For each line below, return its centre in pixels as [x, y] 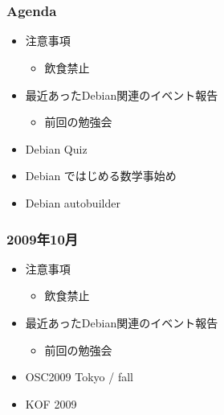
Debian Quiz [56, 148]
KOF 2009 [51, 403]
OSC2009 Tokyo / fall [79, 377]
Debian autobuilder [73, 203]
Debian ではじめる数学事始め [101, 176]
